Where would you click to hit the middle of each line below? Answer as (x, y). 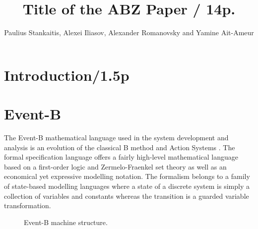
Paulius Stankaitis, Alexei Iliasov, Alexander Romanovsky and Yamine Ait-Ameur (129, 32)
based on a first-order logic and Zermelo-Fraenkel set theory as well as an (115, 166)
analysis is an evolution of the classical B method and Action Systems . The (120, 147)
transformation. (28, 205)
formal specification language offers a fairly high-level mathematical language (121, 157)
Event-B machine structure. (66, 222)
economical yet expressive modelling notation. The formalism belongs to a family (127, 176)
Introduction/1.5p (67, 75)
